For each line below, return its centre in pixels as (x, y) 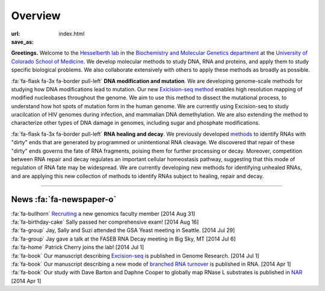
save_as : (23, 41)
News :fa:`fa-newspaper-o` (64, 199)
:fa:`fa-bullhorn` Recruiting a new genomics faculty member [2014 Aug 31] (103, 213)
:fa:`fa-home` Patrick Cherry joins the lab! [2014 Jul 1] (78, 247)
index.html (72, 34)
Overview (36, 16)
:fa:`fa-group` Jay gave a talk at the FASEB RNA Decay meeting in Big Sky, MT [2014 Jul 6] (123, 239)
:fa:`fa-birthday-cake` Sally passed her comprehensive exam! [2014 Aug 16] (105, 222)
